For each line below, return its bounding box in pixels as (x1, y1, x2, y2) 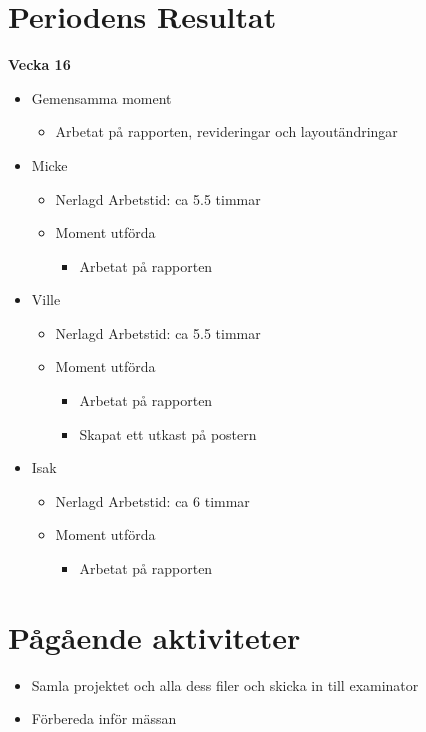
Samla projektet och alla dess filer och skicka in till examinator (31, 674, 419, 695)
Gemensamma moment (31, 87, 172, 108)
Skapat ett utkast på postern (79, 423, 257, 444)
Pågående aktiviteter (8, 616, 301, 657)
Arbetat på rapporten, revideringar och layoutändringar (55, 121, 398, 142)
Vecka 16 (8, 54, 71, 75)
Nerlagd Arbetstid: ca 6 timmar (55, 490, 250, 511)
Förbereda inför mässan (31, 708, 177, 729)
